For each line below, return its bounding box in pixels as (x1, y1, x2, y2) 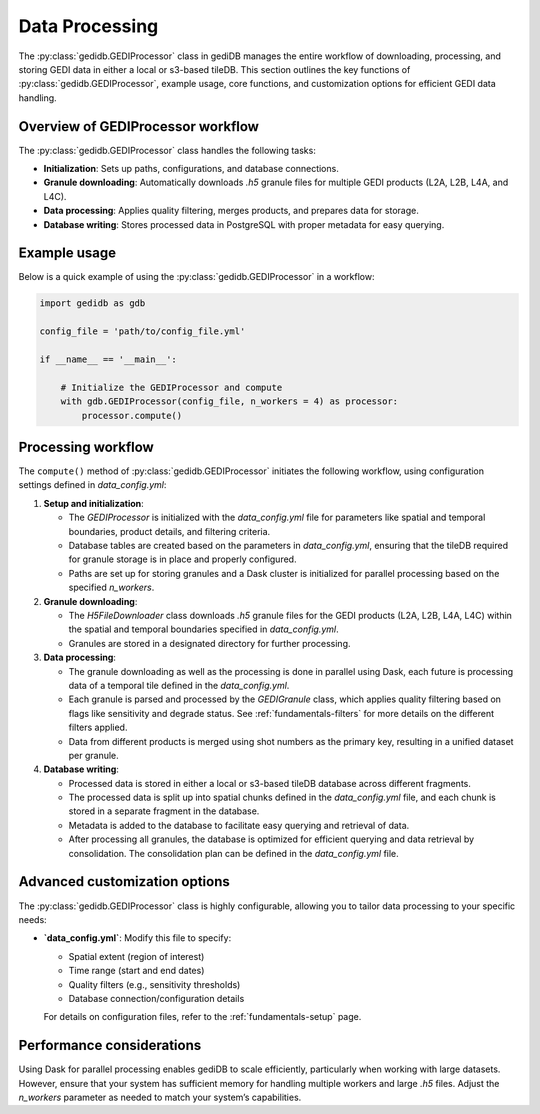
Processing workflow (18, 439, 154, 455)
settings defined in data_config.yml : (18, 479, 167, 491)
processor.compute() (81, 410, 183, 421)
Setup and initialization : (43, 497, 144, 509)
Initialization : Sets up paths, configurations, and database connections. (43, 163, 339, 175)
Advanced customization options (18, 873, 230, 890)
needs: (18, 913, 47, 925)
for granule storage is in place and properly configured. (68, 553, 297, 565)
